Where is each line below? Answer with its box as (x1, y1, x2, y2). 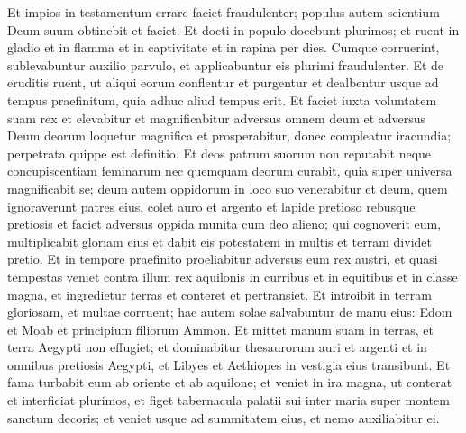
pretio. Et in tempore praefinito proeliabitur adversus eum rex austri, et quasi (7, 249, 438, 268)
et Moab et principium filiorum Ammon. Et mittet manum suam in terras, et (7, 320, 434, 338)
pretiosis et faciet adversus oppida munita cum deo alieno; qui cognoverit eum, (7, 214, 442, 233)
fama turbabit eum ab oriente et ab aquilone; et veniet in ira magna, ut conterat (7, 373, 452, 392)
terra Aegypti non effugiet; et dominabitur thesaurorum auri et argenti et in (7, 338, 427, 356)
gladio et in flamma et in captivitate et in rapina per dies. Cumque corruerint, (7, 38, 440, 57)
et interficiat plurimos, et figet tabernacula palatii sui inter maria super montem (7, 391, 450, 410)
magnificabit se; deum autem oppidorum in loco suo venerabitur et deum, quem (7, 178, 448, 197)
